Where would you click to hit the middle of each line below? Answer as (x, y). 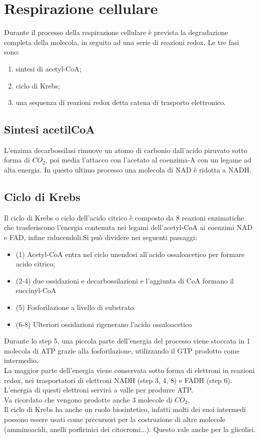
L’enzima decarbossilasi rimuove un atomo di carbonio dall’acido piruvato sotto (126, 150)
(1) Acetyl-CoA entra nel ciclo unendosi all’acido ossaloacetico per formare (130, 254)
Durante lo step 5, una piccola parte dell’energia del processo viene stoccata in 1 (127, 341)
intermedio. (21, 360)
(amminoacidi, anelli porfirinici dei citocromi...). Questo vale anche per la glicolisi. (130, 429)
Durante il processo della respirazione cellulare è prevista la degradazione (116, 32)
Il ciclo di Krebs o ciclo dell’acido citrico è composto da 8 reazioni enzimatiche (124, 217)
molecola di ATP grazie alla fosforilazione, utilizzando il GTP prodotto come (122, 350)
